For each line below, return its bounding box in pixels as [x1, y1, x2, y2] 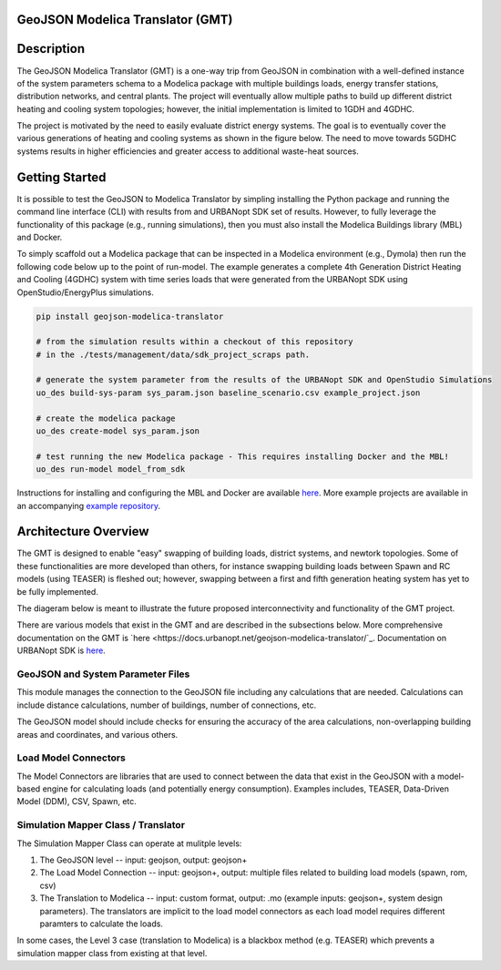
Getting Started [16, 169, 107, 185]
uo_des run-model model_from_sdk [36, 465, 186, 475]
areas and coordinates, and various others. [16, 729, 179, 740]
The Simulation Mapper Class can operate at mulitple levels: [16, 838, 242, 849]
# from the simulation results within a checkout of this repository [36, 337, 353, 347]
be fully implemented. [16, 586, 99, 597]
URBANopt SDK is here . [16, 645, 107, 656]
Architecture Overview [16, 524, 149, 539]
